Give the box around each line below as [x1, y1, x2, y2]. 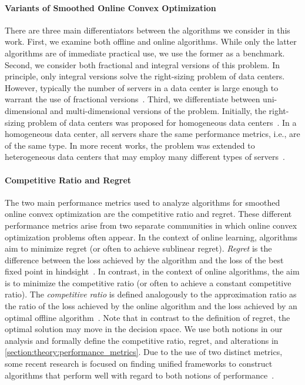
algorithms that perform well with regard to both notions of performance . [5, 369, 274, 381]
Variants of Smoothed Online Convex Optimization [5, 1, 216, 14]
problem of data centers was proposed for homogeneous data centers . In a [27, 116, 297, 128]
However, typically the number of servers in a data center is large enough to [5, 81, 279, 93]
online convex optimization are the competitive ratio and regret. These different [5, 207, 292, 220]
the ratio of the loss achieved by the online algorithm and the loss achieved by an [5, 300, 297, 312]
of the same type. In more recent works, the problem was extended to [5, 139, 255, 151]
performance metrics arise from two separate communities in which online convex [5, 219, 297, 231]
